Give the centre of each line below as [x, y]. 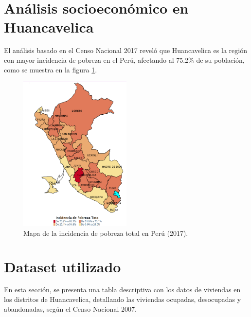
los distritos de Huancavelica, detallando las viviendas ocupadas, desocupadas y [123, 299]
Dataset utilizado [63, 266]
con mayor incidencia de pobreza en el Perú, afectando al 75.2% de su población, [124, 60]
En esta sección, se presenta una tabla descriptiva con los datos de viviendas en [122, 290]
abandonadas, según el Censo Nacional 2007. [70, 308]
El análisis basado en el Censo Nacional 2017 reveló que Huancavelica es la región [125, 50]
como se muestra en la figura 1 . [51, 69]
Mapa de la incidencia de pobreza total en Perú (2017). [106, 233]
